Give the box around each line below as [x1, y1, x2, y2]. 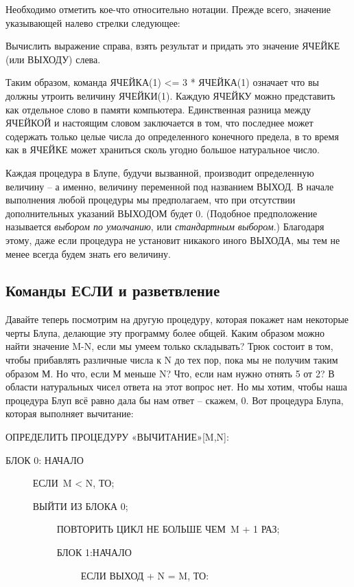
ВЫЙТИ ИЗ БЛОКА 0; [32, 498, 128, 513]
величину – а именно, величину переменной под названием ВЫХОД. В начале [5, 179, 334, 193]
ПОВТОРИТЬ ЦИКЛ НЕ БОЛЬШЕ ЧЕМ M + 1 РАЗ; [56, 522, 280, 536]
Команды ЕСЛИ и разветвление [5, 280, 220, 301]
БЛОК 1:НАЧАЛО [56, 545, 132, 560]
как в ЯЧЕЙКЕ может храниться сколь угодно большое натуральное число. [5, 142, 320, 157]
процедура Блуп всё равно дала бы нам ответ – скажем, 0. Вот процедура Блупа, [5, 392, 344, 407]
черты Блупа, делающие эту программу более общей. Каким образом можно [5, 325, 325, 340]
